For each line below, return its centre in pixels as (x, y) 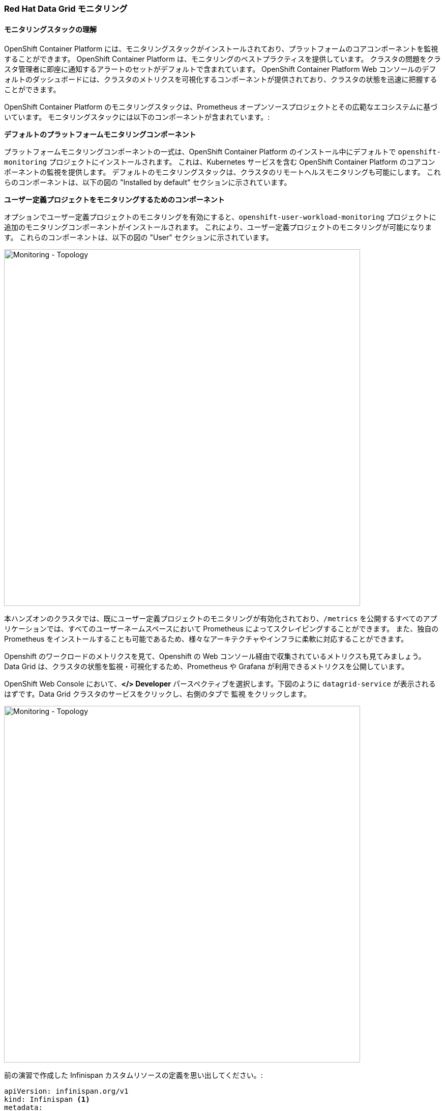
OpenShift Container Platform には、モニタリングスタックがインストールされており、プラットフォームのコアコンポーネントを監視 (221, 49)
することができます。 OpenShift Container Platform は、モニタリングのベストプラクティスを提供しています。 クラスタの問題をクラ (223, 59)
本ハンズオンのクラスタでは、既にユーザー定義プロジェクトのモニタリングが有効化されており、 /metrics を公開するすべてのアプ (221, 619)
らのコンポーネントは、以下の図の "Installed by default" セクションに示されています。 (148, 182)
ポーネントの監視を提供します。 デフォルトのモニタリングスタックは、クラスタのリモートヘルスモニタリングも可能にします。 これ (222, 172)
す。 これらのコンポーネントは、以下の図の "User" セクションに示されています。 (139, 237)
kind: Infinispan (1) (47, 1100)
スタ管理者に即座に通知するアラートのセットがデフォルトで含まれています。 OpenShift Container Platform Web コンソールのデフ (220, 69)
